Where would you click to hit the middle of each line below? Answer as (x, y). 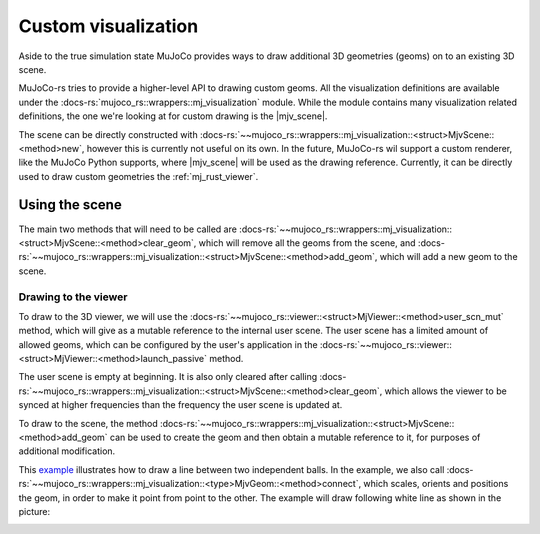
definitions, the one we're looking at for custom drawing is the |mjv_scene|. (173, 116)
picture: (34, 511)
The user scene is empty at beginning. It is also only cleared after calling (168, 377)
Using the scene (70, 205)
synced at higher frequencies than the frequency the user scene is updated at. (180, 405)
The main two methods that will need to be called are (127, 229)
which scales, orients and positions (436, 484)
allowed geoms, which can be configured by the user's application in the (168, 344)
